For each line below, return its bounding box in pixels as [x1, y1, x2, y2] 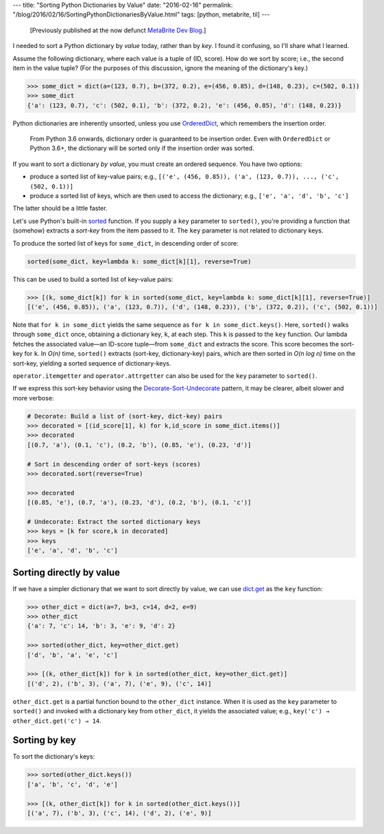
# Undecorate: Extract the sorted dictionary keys [27, 518, 202, 525]
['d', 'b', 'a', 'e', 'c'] [27, 651, 118, 658]
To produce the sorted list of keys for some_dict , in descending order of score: [12, 239, 239, 247]
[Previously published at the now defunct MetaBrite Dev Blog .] [29, 26, 206, 34]
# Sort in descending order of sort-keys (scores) [27, 460, 202, 468]
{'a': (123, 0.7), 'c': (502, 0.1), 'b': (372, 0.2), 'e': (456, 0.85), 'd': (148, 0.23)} [27, 102, 342, 109]
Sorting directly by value [12, 567, 120, 578]
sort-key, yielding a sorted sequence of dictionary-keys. [12, 359, 171, 367]
